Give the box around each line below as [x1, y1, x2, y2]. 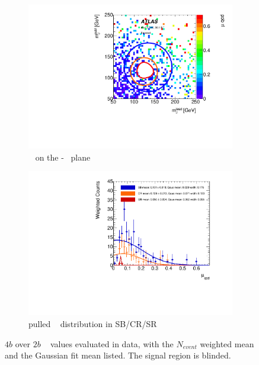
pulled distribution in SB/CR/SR [28, 318, 157, 329]
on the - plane [35, 151, 91, 163]
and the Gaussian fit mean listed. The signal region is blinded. [5, 349, 231, 361]
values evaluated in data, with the [50, 337, 174, 350]
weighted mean [200, 337, 254, 350]
